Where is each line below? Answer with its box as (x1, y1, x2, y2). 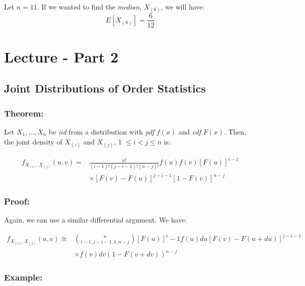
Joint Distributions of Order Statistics (4, 80, 206, 96)
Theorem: (4, 106, 44, 119)
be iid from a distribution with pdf (49, 126, 154, 136)
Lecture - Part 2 (4, 46, 119, 66)
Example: (4, 271, 43, 283)
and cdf (178, 126, 201, 136)
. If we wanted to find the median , (37, 1, 142, 11)
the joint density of (4, 136, 63, 146)
